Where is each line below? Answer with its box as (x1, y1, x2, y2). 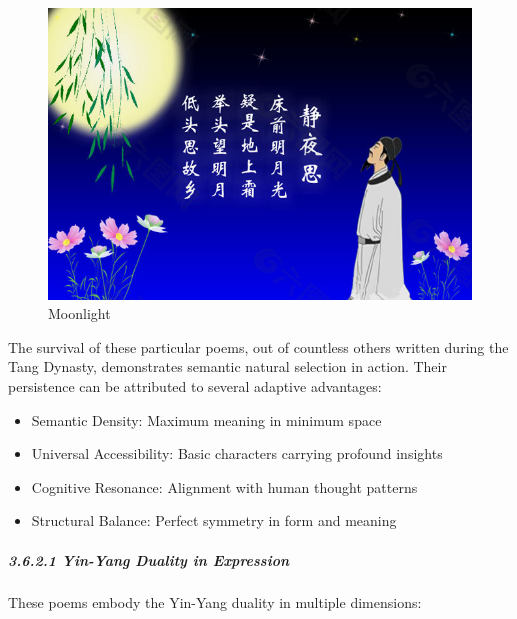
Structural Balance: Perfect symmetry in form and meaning (31, 510, 397, 531)
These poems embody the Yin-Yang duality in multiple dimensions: (8, 592, 422, 613)
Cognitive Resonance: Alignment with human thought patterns (31, 476, 418, 497)
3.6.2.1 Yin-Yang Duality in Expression (8, 549, 290, 570)
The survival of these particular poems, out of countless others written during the (8, 336, 509, 357)
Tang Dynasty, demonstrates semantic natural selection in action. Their (8, 356, 447, 377)
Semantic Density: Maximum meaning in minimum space (31, 409, 382, 430)
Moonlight (48, 303, 111, 324)
